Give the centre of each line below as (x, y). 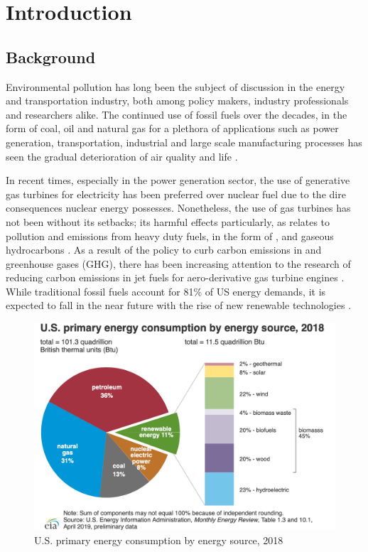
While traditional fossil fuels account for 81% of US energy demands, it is (166, 291)
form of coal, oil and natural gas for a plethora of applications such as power (172, 128)
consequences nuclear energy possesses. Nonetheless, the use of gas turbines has (178, 208)
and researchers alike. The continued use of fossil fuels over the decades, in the (177, 114)
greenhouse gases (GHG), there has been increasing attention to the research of (178, 263)
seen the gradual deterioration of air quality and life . (122, 156)
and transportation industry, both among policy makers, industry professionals (177, 101)
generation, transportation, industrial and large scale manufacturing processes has (184, 142)
